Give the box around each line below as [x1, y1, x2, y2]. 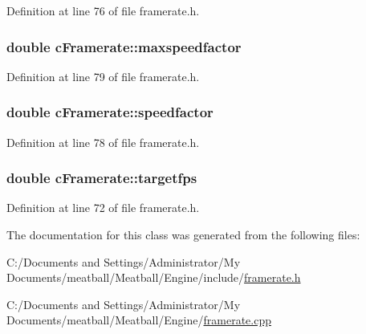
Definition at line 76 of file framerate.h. [6, 2, 200, 18]
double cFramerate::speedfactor [6, 102, 213, 122]
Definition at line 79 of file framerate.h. [6, 67, 200, 84]
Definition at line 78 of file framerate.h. [6, 133, 200, 150]
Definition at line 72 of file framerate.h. [6, 199, 200, 216]
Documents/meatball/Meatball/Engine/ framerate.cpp [6, 312, 271, 328]
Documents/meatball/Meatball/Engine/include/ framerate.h [6, 269, 301, 286]
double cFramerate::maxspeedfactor [6, 36, 242, 56]
